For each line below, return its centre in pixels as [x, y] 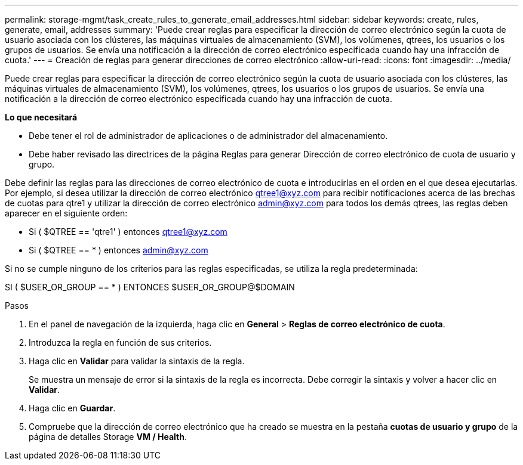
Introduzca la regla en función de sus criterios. [120, 342]
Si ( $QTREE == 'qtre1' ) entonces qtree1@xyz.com [128, 232]
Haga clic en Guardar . [72, 408]
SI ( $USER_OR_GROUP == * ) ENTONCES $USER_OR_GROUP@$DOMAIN [150, 287]
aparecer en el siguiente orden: [66, 213]
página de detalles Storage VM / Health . [108, 437]
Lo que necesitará [41, 117]
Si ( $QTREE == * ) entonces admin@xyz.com [119, 250]
